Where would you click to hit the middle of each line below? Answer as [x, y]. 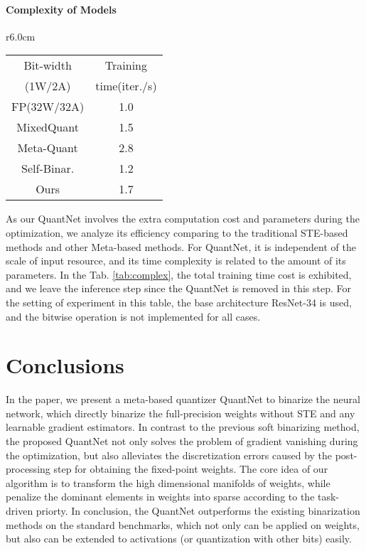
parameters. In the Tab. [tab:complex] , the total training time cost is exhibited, [179, 274]
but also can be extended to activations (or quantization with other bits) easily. [179, 539]
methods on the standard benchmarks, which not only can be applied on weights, [183, 524]
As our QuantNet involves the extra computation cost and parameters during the [183, 219]
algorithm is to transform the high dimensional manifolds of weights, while [168, 482]
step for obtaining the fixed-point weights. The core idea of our [191, 469]
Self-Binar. [48, 168]
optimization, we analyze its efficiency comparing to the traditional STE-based [177, 232]
